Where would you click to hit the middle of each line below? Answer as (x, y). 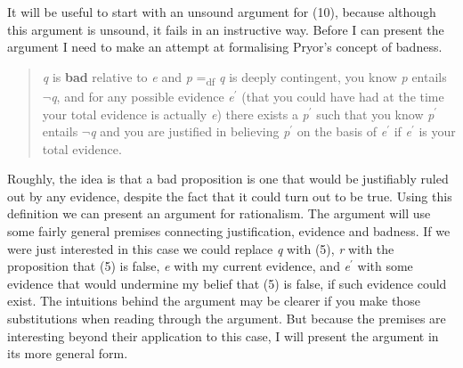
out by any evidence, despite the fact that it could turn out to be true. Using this (230, 196)
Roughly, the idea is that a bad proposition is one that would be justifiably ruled (228, 179)
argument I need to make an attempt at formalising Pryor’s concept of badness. (225, 47)
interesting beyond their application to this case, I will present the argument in (223, 335)
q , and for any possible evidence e (142, 96)
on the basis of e (342, 131)
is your (437, 131)
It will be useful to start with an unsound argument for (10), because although (222, 12)
